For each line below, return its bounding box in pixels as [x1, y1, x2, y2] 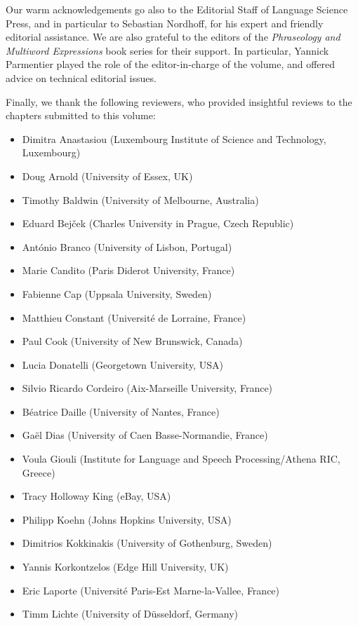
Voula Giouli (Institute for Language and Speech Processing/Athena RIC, [22, 451, 340, 466]
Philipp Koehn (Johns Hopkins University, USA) [22, 512, 232, 526]
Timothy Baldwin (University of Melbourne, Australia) [22, 192, 259, 207]
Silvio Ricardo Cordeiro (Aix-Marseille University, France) [22, 381, 273, 395]
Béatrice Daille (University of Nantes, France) [22, 404, 220, 419]
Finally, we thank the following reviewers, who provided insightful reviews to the [6, 94, 352, 109]
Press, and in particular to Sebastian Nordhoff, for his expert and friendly [6, 15, 324, 30]
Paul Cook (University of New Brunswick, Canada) [22, 334, 243, 348]
